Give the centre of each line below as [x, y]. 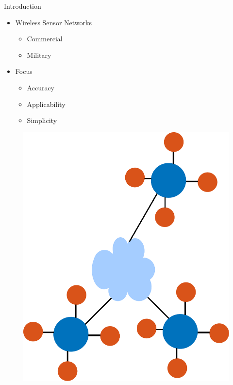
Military [39, 55]
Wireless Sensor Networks [53, 22]
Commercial [45, 39]
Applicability [46, 104]
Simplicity [42, 120]
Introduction [23, 6]
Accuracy [41, 87]
